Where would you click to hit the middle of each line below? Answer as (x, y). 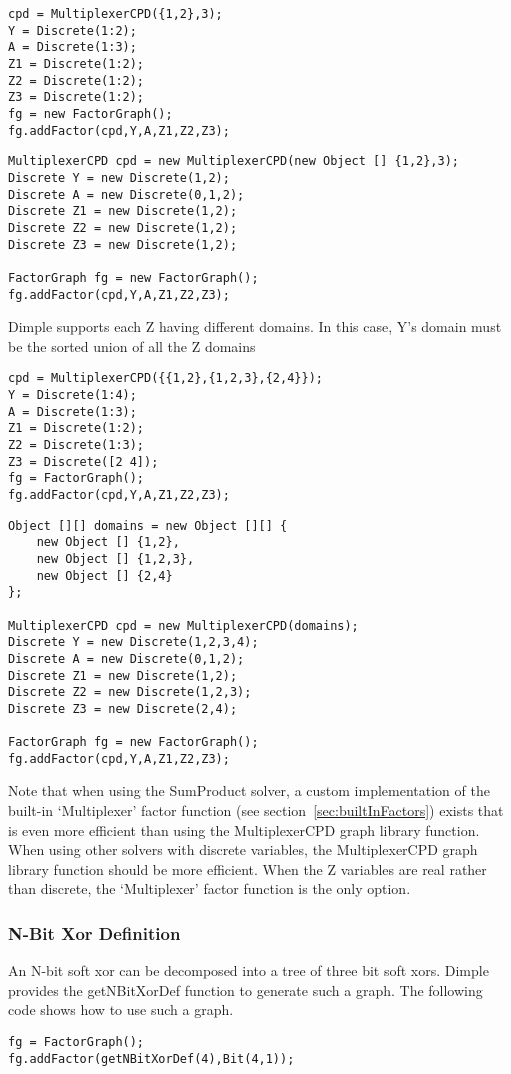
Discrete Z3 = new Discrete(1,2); (123, 244)
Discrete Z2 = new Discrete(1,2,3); (130, 692)
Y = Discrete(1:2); (72, 30)
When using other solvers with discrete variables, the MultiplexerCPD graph (243, 849)
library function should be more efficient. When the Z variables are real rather (247, 868)
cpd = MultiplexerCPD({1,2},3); (115, 14)
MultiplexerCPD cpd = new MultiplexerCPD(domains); (183, 625)
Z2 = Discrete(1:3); (76, 444)
